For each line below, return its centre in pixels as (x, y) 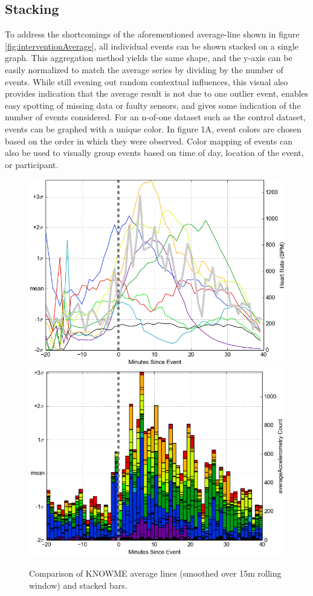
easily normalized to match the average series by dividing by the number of (144, 69)
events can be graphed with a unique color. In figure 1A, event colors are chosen (153, 128)
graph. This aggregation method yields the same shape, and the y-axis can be (149, 58)
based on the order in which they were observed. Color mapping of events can (149, 141)
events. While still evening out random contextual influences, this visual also (147, 81)
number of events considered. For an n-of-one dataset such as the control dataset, (155, 117)
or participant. (32, 164)
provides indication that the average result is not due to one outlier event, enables (157, 93)
